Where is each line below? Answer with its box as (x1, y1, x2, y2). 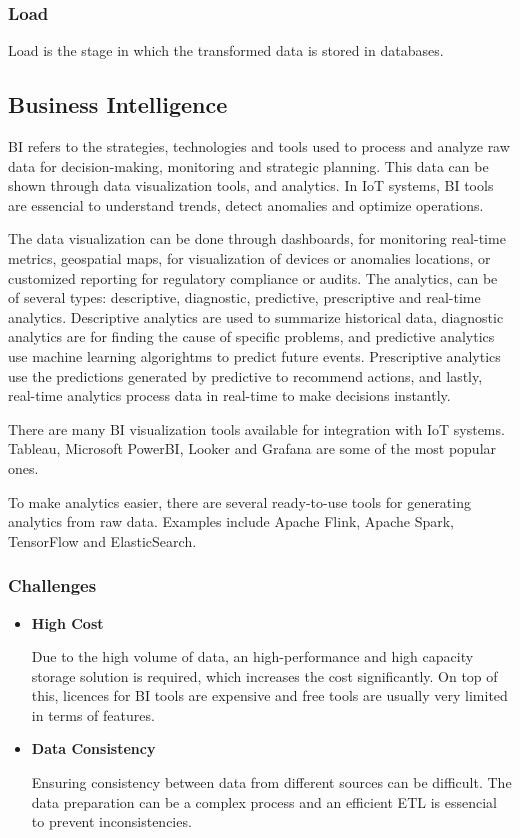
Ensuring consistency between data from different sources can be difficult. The (31, 772, 512, 793)
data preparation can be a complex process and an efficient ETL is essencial (31, 791, 497, 812)
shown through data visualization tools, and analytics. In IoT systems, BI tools (8, 175, 494, 196)
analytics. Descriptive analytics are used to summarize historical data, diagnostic (8, 306, 504, 327)
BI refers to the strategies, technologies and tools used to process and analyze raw (8, 136, 510, 157)
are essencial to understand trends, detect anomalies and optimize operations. (8, 194, 484, 215)
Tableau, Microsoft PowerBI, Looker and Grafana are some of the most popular (8, 438, 497, 459)
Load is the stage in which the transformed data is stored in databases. (8, 40, 444, 61)
